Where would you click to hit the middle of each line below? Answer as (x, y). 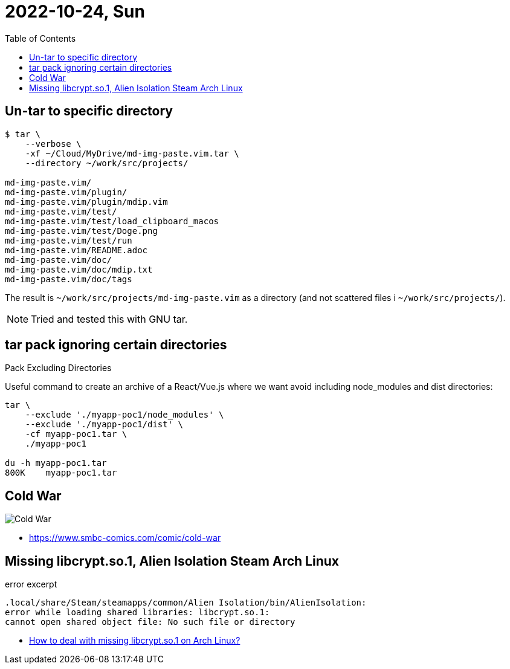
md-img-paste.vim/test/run (69, 240)
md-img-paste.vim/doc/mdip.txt (79, 269)
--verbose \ (53, 144)
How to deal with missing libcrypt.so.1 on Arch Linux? (135, 641)
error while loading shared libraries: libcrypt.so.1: (137, 612)
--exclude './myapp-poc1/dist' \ (104, 425)
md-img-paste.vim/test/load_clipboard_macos (112, 221)
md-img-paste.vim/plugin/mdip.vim (86, 202)
